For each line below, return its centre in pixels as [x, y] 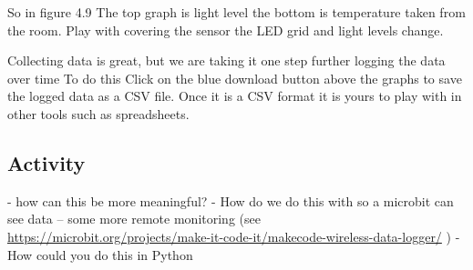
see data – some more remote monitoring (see [134, 219]
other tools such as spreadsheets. [98, 113]
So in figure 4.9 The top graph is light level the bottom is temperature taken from [236, 12]
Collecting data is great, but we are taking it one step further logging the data [226, 60]
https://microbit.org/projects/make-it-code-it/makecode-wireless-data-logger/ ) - [234, 236]
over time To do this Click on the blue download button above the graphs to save [235, 78]
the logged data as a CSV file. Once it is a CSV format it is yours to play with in [235, 96]
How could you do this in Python [100, 254]
